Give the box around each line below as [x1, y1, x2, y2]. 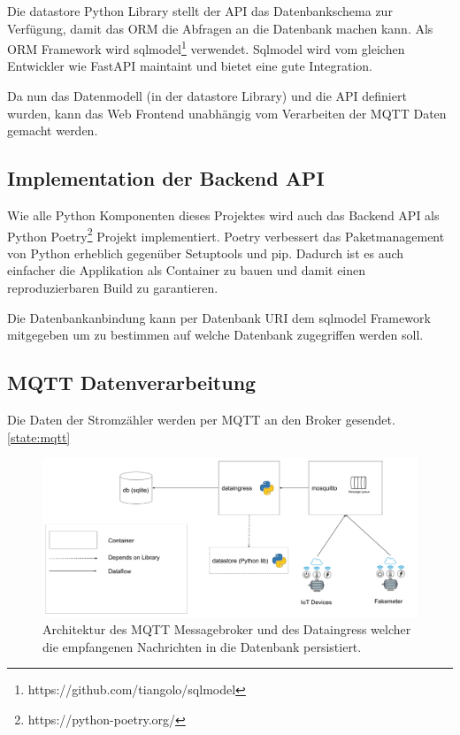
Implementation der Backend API [7, 165, 325, 192]
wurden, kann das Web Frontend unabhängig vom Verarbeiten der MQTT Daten [7, 103, 447, 122]
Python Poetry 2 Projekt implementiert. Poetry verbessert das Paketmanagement [7, 224, 445, 245]
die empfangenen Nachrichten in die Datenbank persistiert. [42, 637, 362, 655]
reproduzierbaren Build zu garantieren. [7, 279, 218, 297]
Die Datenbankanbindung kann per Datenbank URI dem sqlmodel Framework [7, 308, 431, 326]
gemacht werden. [7, 121, 98, 140]
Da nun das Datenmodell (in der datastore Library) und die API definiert [7, 87, 407, 105]
